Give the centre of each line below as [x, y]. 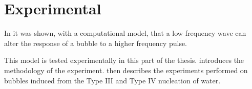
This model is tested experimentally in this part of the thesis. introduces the [124, 60]
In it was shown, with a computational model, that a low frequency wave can [125, 33]
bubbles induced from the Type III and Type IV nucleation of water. [112, 80]
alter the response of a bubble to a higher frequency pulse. [96, 43]
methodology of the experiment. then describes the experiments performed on [126, 70]
